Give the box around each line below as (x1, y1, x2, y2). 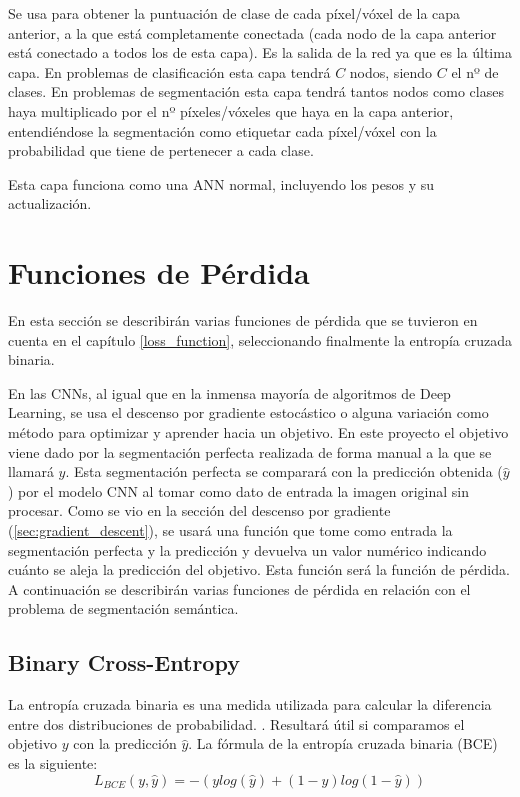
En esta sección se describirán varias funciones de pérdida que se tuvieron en (8, 310, 478, 331)
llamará (8, 461, 54, 482)
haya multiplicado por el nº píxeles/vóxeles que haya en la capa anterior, (8, 100, 454, 121)
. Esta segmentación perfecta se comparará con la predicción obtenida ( (65, 461, 503, 482)
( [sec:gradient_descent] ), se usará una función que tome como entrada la (8, 520, 453, 540)
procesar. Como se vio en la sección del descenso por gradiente (8, 500, 391, 521)
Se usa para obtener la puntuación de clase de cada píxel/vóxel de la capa (8, 3, 461, 23)
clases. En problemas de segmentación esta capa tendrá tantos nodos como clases (8, 81, 504, 102)
